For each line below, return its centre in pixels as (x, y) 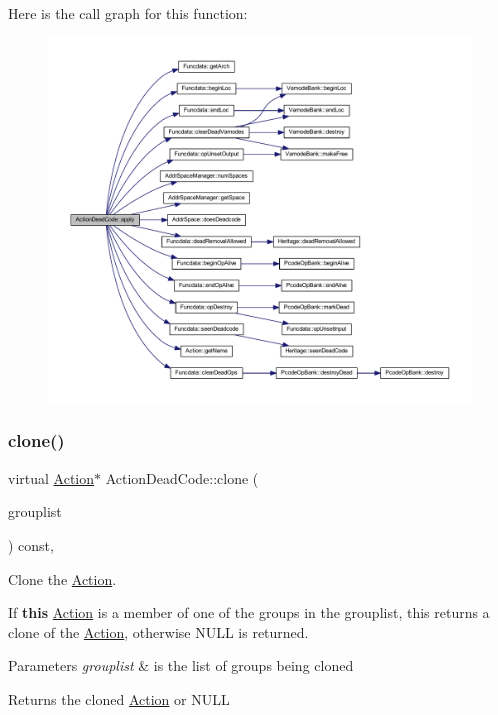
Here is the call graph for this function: (128, 13)
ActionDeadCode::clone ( (182, 477)
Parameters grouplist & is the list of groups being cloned (181, 665)
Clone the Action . (62, 578)
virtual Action (51, 477)
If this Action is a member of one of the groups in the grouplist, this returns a (249, 612)
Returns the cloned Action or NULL (119, 698)
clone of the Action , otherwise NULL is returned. (158, 631)
